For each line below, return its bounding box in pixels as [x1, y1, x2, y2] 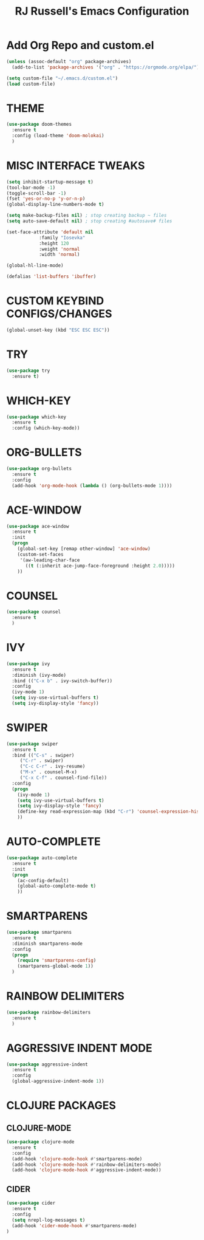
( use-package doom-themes [6, 122, 72, 128]
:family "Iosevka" [38, 235, 86, 241]
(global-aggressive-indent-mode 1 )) [12, 1078, 104, 1084]
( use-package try [6, 368, 50, 374]
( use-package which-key [6, 414, 67, 420]
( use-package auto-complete [6, 855, 78, 861]
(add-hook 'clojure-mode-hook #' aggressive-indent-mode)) [12, 1167, 162, 1173]
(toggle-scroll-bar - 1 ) [6, 190, 67, 196]
